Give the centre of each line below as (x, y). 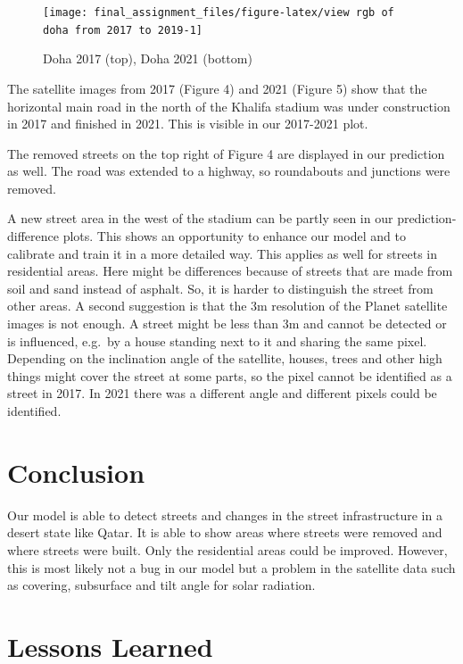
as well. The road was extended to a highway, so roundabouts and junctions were (229, 171)
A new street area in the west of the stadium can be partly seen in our (200, 218)
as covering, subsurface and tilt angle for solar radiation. (161, 585)
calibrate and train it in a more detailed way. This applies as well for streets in (223, 253)
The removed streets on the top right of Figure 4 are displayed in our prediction (226, 153)
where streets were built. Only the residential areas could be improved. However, (227, 549)
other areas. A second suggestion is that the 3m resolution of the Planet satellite (227, 306)
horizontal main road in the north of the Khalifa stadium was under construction (229, 106)
